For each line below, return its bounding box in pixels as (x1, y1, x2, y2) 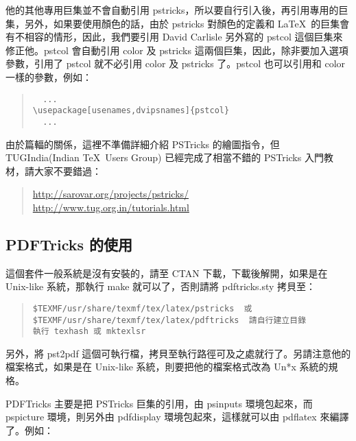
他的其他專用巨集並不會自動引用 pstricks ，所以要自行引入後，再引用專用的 (5, 3, 339, 16)
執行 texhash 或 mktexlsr (32, 326, 146, 337)
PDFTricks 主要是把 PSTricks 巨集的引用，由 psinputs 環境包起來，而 (5, 396, 313, 410)
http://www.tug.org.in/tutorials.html (32, 200, 189, 214)
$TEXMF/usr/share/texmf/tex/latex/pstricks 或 (32, 303, 252, 313)
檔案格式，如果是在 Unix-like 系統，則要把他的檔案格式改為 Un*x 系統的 (5, 359, 329, 374)
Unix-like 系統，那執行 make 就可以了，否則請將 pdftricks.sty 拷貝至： (5, 279, 316, 294)
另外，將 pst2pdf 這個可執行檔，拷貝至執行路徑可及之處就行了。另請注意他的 (5, 346, 351, 360)
